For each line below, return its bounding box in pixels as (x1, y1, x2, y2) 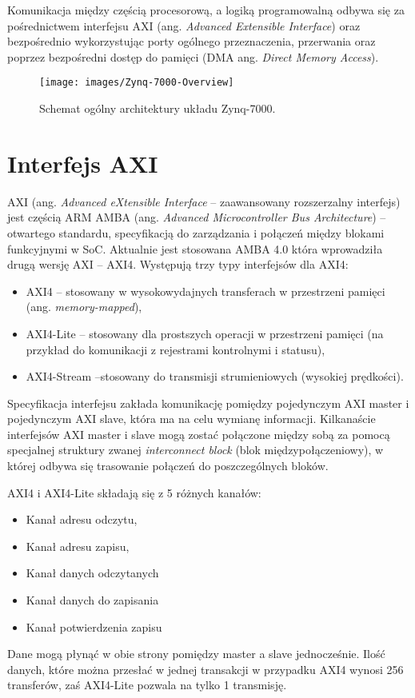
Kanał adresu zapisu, (26, 537, 130, 554)
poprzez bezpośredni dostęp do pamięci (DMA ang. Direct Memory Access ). (7, 48, 379, 65)
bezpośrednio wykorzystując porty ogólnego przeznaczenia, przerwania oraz (7, 33, 376, 50)
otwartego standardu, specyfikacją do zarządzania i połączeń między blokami (7, 224, 385, 241)
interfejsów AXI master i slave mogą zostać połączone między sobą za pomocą (7, 425, 390, 442)
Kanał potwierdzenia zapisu (26, 618, 162, 635)
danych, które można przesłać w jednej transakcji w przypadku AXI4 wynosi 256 (7, 660, 404, 677)
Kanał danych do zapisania (26, 592, 159, 608)
